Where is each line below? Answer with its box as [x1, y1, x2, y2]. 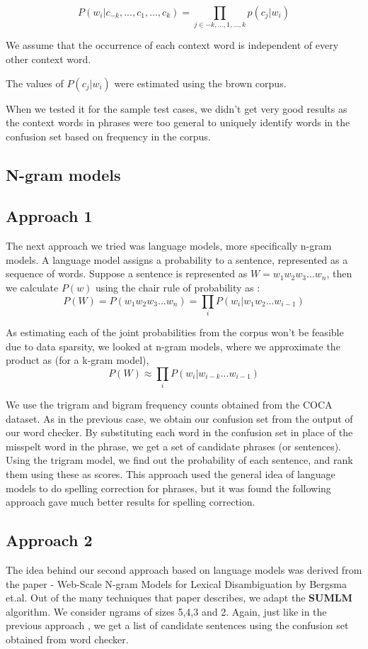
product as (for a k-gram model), [6, 353, 149, 367]
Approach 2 [6, 529, 93, 551]
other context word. [6, 51, 91, 66]
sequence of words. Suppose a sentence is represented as [6, 266, 248, 281]
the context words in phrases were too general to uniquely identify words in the [6, 115, 350, 130]
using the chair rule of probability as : [96, 280, 260, 295]
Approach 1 [6, 205, 93, 227]
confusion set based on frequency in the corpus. [6, 128, 211, 143]
